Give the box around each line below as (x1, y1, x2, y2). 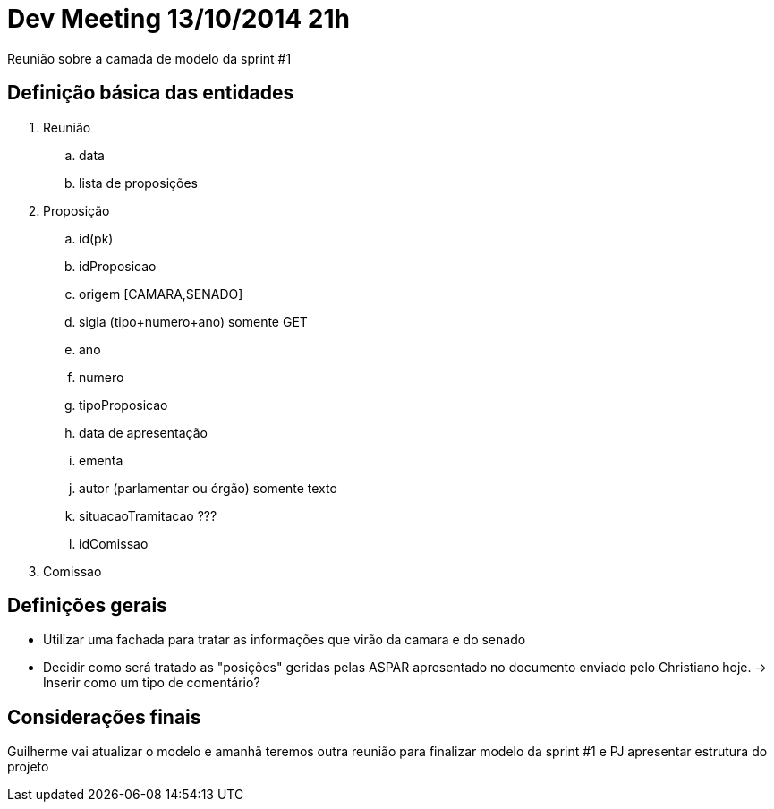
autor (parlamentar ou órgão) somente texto (79, 480, 337, 496)
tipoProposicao (79, 396, 168, 413)
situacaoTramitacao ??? (79, 507, 217, 524)
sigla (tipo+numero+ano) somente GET (79, 313, 308, 329)
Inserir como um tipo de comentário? (43, 675, 260, 691)
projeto (7, 759, 49, 775)
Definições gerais (7, 594, 167, 617)
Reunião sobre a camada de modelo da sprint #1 (7, 50, 292, 66)
